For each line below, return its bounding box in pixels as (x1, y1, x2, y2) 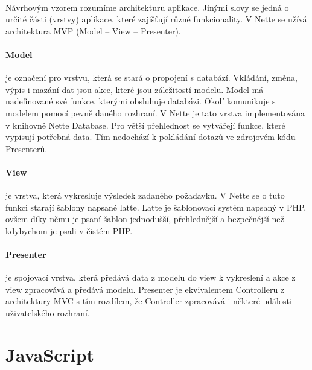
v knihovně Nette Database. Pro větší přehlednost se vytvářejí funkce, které (5, 118, 285, 131)
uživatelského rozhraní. (5, 307, 90, 319)
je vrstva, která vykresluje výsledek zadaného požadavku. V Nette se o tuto (5, 189, 285, 202)
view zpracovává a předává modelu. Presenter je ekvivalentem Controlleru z (5, 282, 285, 295)
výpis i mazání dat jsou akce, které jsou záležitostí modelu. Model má (5, 83, 264, 95)
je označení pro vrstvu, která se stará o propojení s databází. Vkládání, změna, (5, 71, 298, 84)
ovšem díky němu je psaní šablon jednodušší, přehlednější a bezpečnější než (5, 212, 284, 225)
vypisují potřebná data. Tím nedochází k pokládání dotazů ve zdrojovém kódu (5, 130, 296, 143)
